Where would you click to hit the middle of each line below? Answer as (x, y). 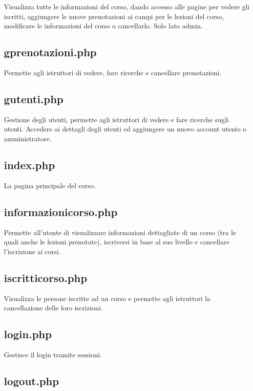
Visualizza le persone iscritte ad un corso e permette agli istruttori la (107, 298)
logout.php (32, 380)
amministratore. (28, 138)
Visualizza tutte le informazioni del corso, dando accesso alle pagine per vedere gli (127, 6)
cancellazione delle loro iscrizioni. (53, 308)
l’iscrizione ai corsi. (32, 251)
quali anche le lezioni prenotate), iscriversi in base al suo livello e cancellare (117, 242)
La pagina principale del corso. (50, 185)
